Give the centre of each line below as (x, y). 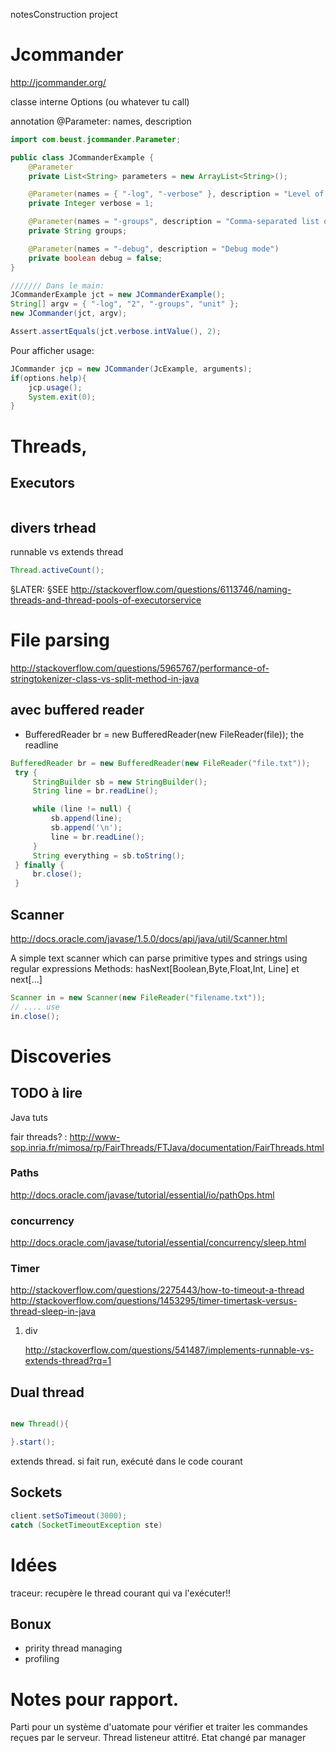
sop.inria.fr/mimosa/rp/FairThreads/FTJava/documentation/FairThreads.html (167, 1147)
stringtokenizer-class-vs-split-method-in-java (105, 678)
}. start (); (33, 1442)
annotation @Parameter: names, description (101, 121)
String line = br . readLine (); (95, 791)
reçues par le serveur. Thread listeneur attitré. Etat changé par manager (158, 1738)
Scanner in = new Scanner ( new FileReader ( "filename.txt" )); (138, 997)
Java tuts (29, 1117)
